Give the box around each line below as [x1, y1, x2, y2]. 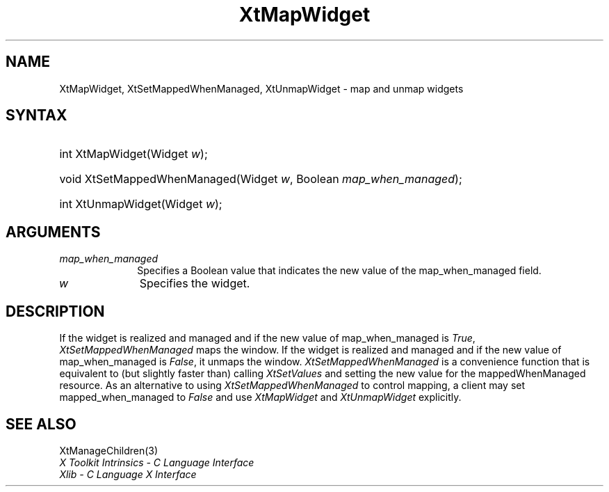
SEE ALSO [6, 415, 76, 433]
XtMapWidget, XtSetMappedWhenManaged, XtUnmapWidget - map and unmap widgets [59, 82, 464, 95]
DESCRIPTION [6, 302, 105, 320]
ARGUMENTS [6, 223, 101, 241]
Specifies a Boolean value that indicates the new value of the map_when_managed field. [137, 264, 542, 277]
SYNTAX [6, 106, 67, 125]
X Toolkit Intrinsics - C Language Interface [59, 456, 254, 468]
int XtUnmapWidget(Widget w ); [59, 197, 222, 212]
